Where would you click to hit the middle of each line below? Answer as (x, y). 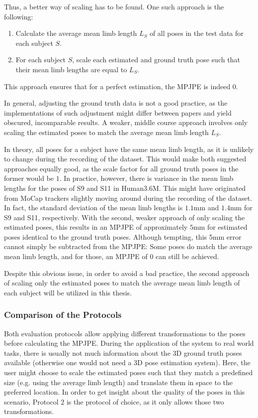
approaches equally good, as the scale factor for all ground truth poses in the (121, 168)
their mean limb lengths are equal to (71, 69)
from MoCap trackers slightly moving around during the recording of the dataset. (128, 198)
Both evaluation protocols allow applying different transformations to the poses (125, 333)
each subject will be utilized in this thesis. (68, 292)
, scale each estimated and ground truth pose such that (156, 60)
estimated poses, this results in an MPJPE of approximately (96, 227)
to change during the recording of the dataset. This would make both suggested (125, 159)
